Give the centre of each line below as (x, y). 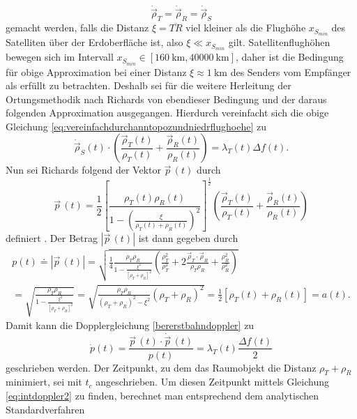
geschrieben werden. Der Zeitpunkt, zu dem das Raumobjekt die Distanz (161, 367)
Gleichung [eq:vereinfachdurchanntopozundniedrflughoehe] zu (136, 126)
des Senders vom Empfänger (291, 71)
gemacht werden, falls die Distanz (77, 28)
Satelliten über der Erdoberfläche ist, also (94, 42)
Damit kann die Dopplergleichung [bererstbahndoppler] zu (130, 325)
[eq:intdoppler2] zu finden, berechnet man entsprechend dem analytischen (162, 395)
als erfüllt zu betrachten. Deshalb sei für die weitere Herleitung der (149, 85)
